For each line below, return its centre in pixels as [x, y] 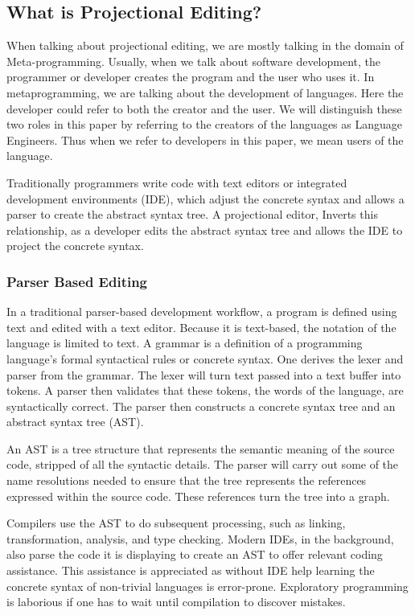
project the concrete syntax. [75, 246]
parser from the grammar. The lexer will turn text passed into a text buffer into [204, 374]
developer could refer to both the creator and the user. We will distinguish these [204, 108]
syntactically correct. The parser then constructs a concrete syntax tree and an [201, 406]
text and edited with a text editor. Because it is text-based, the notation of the [201, 327]
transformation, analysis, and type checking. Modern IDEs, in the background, [200, 538]
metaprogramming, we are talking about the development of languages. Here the [205, 92]
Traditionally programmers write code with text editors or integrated [177, 182]
